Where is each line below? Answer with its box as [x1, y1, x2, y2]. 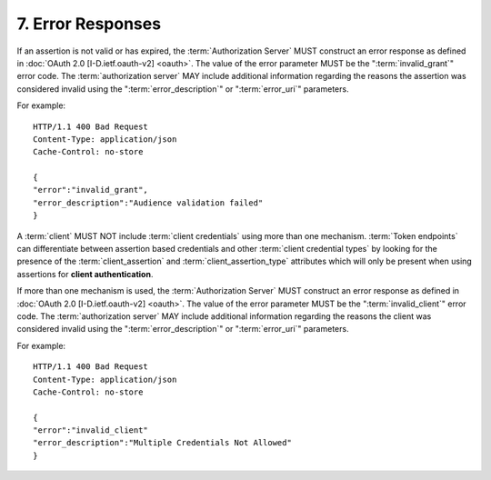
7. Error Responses [16, 14, 162, 34]
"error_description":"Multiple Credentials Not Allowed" [33, 437, 293, 448]
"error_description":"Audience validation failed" [33, 197, 264, 208]
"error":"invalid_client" [33, 425, 149, 435]
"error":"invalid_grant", [33, 185, 149, 195]
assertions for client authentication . [16, 268, 154, 279]
